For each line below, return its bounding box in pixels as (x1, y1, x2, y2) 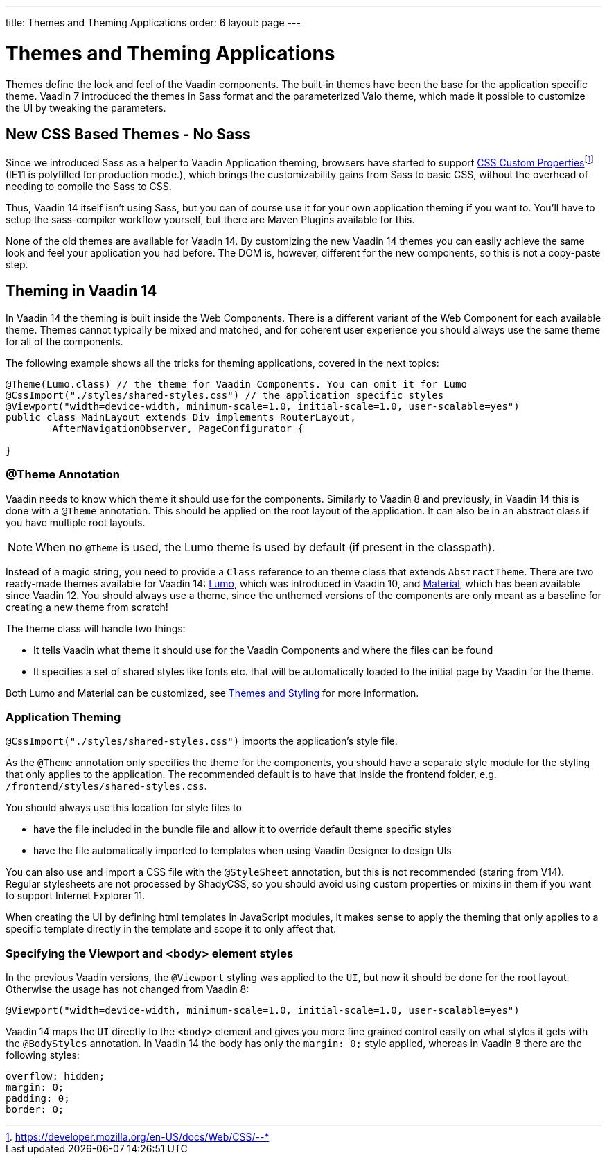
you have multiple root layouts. (6, 516, 146, 528)
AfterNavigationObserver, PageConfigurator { (52, 422, 303, 434)
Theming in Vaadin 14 (6, 282, 157, 300)
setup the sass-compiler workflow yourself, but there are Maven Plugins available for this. (6, 214, 415, 225)
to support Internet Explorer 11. (6, 890, 146, 902)
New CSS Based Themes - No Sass (6, 125, 251, 143)
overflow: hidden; (6, 1071, 105, 1082)
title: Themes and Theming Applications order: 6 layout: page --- (6, 17, 301, 28)
